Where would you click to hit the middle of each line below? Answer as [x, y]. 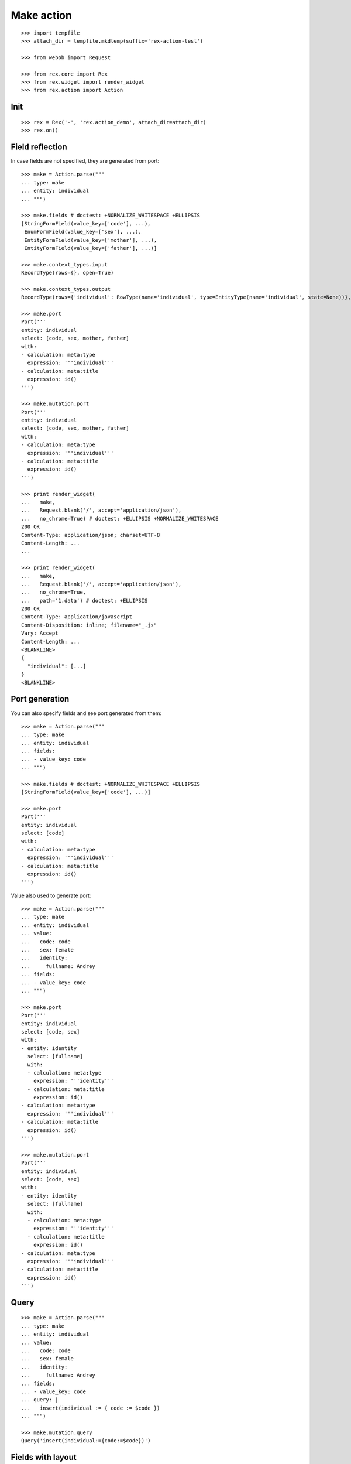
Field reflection [39, 147]
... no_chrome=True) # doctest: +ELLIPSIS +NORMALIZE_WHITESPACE [120, 519]
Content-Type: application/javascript [77, 617]
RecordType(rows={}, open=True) [68, 273]
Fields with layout [44, 1457]
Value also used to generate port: [51, 895]
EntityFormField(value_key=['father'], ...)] [91, 248]
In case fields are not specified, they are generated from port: [85, 160]
